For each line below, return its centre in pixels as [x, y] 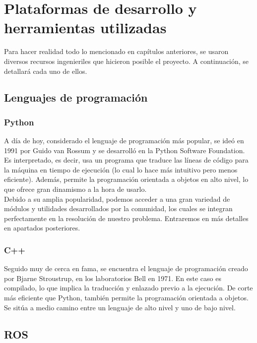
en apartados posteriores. [42, 228]
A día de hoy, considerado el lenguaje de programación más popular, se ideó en [124, 141]
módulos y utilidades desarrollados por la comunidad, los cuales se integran [118, 208]
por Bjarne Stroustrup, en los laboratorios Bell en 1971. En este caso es [113, 278]
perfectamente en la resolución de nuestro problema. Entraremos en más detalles [126, 218]
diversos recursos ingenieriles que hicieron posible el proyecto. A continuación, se [127, 61]
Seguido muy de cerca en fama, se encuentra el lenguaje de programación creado [126, 268]
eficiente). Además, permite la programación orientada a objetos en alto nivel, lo [126, 179]
